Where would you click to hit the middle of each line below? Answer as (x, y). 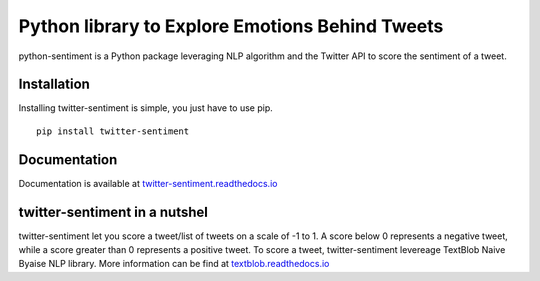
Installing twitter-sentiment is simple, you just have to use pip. (146, 108)
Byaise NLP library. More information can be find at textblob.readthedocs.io (174, 264)
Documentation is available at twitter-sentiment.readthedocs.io (148, 183)
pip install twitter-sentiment (113, 131)
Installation (54, 84)
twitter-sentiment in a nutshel (113, 211)
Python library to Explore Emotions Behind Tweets (231, 26)
